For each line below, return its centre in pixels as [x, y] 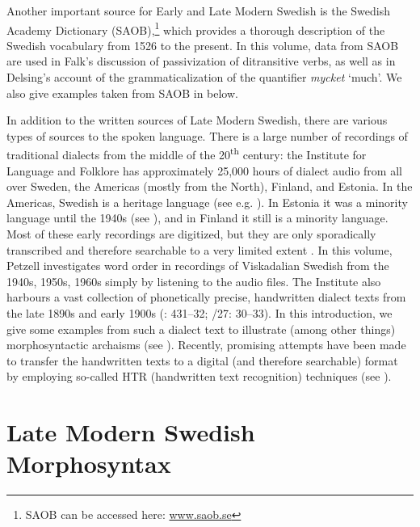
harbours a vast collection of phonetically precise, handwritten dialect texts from [206, 297]
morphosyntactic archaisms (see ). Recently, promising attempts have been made [206, 345]
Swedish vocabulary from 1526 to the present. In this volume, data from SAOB [203, 45]
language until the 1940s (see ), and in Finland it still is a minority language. [197, 218]
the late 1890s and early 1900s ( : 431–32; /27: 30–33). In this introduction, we [199, 313]
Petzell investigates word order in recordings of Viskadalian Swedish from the [198, 266]
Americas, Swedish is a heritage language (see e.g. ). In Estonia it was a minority [207, 202]
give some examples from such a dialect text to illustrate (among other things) [201, 329]
